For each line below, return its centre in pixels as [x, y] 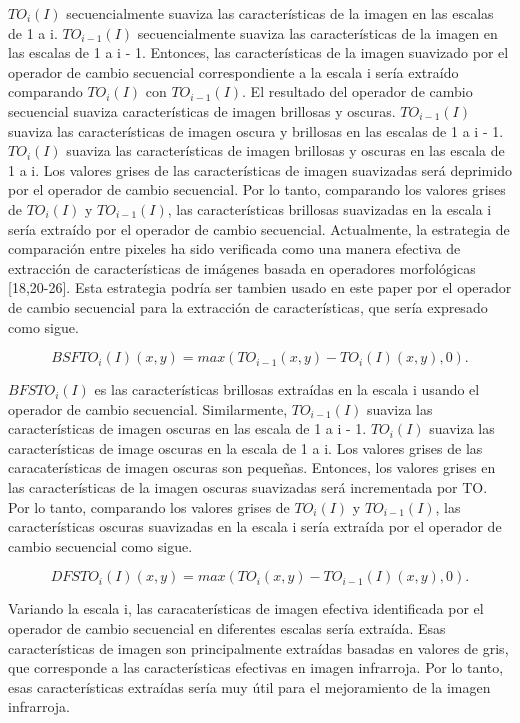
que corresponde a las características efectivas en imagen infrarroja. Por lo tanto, [256, 667]
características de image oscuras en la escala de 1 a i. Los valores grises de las [245, 447]
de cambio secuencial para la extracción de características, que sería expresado [248, 306]
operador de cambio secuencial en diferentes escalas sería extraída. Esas [227, 628]
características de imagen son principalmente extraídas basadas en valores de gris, [258, 647]
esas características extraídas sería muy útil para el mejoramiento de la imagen [249, 686]
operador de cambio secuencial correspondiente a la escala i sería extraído [233, 71]
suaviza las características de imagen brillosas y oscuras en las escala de [285, 150]
